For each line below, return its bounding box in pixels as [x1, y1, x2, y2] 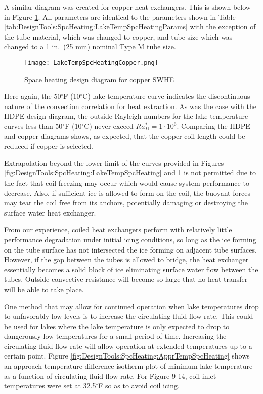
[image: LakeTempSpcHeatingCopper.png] [24, 59, 158, 66]
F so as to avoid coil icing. [98, 380, 180, 391]
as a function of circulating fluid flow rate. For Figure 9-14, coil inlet [4, 370, 216, 381]
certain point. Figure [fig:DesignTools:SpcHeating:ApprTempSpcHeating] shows [4, 350, 250, 361]
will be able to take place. [4, 283, 84, 294]
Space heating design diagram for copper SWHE [24, 74, 174, 84]
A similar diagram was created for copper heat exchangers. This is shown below [4, 2, 251, 12]
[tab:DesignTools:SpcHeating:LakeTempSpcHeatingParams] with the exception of [4, 21, 256, 32]
